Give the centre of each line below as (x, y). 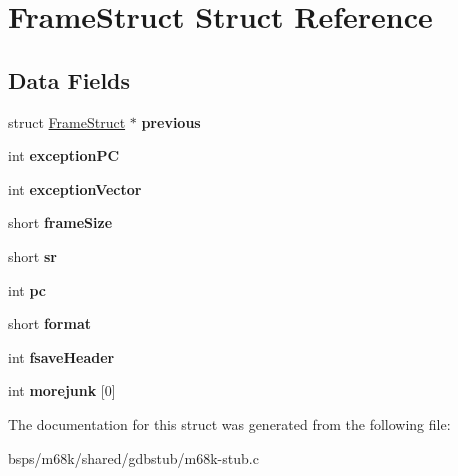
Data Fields (69, 79)
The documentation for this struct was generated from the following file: (229, 423)
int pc (27, 289)
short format (50, 323)
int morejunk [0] (62, 390)
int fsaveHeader (61, 356)
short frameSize (60, 222)
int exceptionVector (75, 188)
